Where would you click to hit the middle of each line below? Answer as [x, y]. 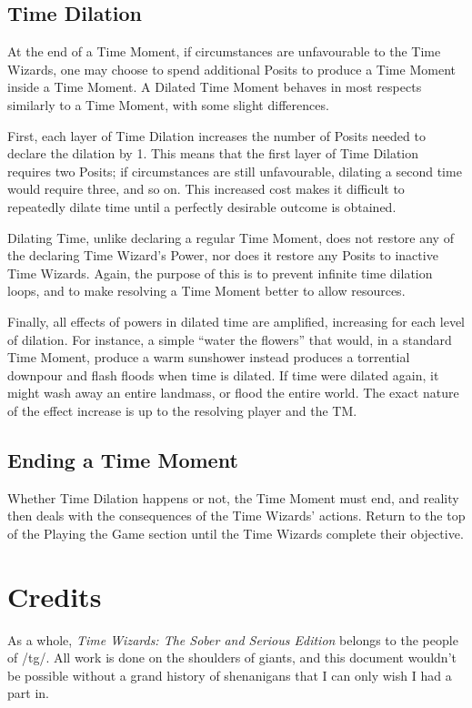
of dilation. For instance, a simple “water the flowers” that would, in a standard [230, 339]
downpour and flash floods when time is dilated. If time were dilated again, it [223, 374]
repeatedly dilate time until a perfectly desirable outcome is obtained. [202, 206]
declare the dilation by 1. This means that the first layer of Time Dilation [213, 153]
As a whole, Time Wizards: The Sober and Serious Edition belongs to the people [233, 639]
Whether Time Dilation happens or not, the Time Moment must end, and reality [233, 497]
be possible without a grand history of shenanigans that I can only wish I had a [230, 675]
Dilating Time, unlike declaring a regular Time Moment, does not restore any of [231, 237]
